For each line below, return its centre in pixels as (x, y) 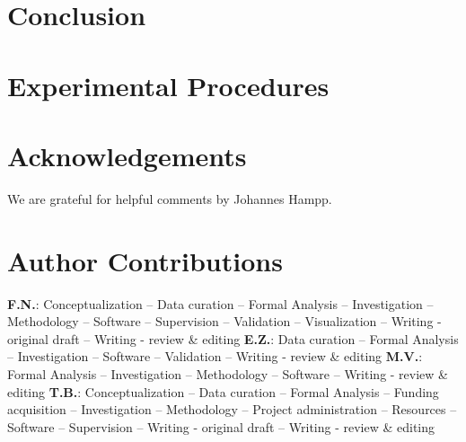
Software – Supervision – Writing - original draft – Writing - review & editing (221, 426)
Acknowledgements (127, 155)
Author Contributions (145, 260)
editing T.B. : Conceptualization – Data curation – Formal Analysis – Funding (223, 391)
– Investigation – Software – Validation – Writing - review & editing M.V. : (215, 356)
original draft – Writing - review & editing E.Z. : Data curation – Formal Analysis (233, 338)
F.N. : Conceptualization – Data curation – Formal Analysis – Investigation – (220, 303)
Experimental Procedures (168, 85)
